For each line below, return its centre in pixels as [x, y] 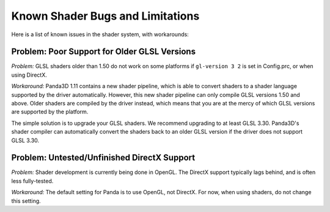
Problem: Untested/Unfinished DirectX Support [103, 158]
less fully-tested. [32, 181]
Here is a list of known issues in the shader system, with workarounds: [100, 34]
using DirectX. [29, 75]
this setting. [26, 201]
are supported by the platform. [50, 112]
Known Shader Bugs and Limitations [105, 16]
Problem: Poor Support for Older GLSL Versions [103, 52]
